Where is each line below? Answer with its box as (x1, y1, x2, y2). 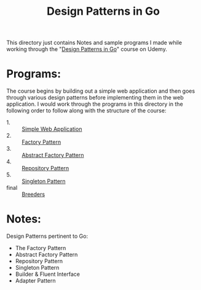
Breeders (22, 190, 45, 198)
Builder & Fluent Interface (15, 270, 80, 278)
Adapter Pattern (15, 277, 57, 284)
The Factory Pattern (15, 245, 66, 252)
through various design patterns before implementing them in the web (6, 94, 184, 101)
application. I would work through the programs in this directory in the (6, 100, 183, 108)
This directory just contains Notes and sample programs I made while (6, 39, 183, 47)
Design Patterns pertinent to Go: (6, 232, 88, 240)
